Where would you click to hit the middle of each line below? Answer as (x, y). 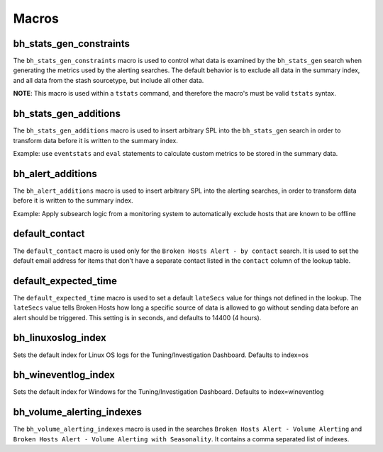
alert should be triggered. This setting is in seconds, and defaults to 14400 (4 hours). (137, 317)
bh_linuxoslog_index (60, 338)
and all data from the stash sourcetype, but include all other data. (109, 80)
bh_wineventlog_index (64, 375)
